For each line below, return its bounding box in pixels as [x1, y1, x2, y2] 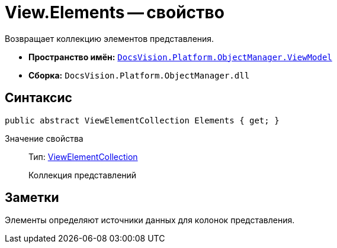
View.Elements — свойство [5, 2, 224, 22]
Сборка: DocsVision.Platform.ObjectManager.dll [28, 70, 250, 80]
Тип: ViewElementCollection [28, 151, 138, 162]
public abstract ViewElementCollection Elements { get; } [5, 115, 280, 125]
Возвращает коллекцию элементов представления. [5, 33, 214, 44]
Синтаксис [5, 90, 72, 106]
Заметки [5, 190, 59, 205]
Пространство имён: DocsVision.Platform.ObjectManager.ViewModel [28, 51, 332, 62]
